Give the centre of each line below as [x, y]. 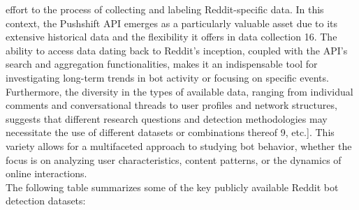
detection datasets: [46, 201]
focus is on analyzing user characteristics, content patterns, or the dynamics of [174, 159]
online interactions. [46, 173]
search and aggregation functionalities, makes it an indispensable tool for [162, 64]
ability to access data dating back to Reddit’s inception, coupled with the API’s [177, 50]
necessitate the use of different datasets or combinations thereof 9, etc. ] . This [170, 132]
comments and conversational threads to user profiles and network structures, [171, 105]
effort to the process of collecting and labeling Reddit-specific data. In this [165, 9]
